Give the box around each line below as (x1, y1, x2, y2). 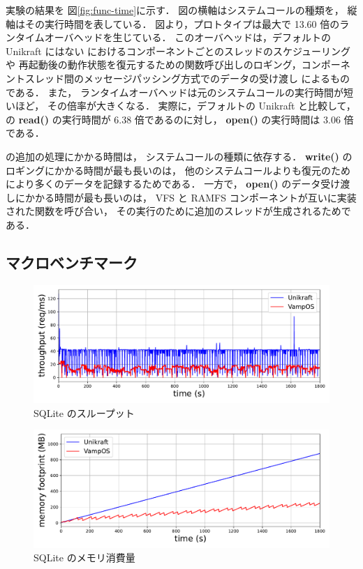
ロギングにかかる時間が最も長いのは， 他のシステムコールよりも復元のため (6, 162, 350, 177)
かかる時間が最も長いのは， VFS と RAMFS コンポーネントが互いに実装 (24, 190, 357, 204)
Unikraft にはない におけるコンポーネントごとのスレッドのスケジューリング (6, 43, 350, 58)
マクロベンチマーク (6, 251, 138, 273)
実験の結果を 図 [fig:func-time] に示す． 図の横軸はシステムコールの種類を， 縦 (6, 3, 357, 17)
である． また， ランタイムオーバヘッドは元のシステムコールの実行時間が (6, 84, 344, 99)
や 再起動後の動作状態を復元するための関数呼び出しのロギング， (6, 57, 302, 72)
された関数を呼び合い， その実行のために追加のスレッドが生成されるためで (6, 204, 351, 218)
